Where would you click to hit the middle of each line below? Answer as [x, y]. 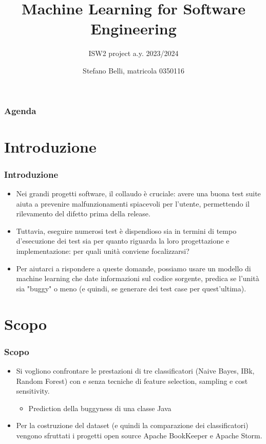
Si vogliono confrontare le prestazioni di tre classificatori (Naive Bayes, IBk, [135, 370]
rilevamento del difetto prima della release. [83, 214]
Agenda [20, 110]
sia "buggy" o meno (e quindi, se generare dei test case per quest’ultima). [131, 288]
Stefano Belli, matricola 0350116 [134, 70]
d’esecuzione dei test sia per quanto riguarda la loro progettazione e [123, 241]
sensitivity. [33, 391]
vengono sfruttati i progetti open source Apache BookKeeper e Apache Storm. [139, 435]
